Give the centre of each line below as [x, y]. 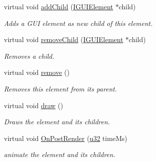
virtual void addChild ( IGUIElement [59, 6]
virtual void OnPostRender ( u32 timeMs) [66, 138]
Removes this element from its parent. [60, 88]
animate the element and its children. [60, 154]
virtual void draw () [34, 105]
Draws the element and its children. [57, 122]
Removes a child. [29, 56]
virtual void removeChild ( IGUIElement [64, 39]
